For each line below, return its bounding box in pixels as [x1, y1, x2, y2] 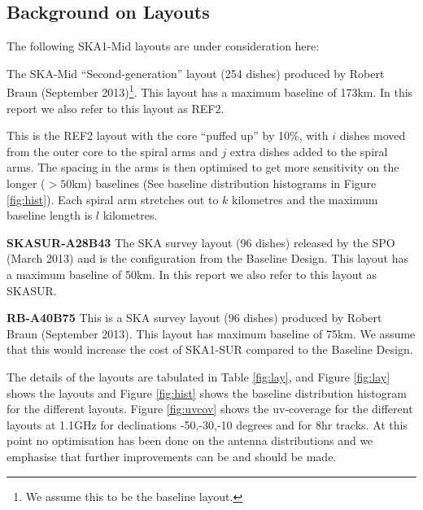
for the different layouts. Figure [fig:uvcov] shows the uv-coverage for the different [7, 400, 413, 417]
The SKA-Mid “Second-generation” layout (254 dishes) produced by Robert [7, 64, 385, 81]
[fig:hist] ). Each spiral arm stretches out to [7, 190, 219, 207]
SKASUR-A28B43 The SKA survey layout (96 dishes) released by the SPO [7, 233, 395, 251]
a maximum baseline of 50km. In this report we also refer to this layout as [7, 265, 377, 282]
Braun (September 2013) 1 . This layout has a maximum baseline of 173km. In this [7, 81, 413, 101]
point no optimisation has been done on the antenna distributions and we [7, 432, 373, 449]
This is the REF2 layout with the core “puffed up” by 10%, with [7, 127, 329, 144]
